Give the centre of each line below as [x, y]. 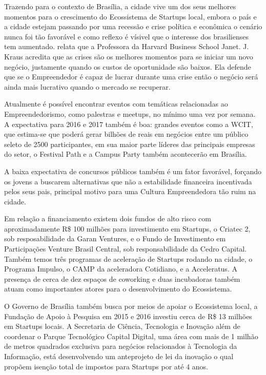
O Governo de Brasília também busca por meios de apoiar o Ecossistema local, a [131, 306]
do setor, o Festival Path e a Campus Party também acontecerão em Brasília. [126, 154]
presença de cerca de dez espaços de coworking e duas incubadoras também [122, 278]
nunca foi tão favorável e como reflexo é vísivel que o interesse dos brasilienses [127, 36]
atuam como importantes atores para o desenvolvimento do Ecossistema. [118, 289]
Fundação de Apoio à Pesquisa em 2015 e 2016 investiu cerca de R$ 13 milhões [128, 316]
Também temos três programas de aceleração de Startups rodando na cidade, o [128, 258]
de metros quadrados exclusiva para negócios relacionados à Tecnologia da [121, 346]
